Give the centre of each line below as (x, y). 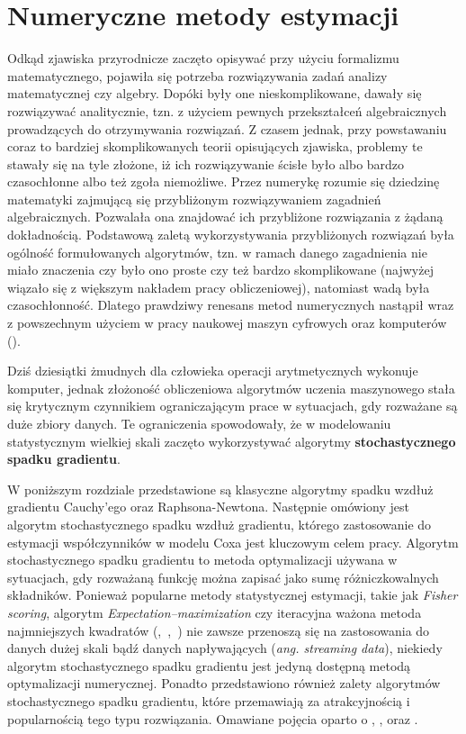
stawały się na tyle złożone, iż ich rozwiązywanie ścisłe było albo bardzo (206, 163)
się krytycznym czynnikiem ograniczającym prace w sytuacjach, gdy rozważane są (233, 406)
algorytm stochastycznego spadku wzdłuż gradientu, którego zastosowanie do (220, 524)
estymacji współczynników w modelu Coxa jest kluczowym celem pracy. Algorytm (233, 542)
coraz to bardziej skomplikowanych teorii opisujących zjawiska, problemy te (215, 146)
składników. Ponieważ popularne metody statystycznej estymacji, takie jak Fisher (233, 595)
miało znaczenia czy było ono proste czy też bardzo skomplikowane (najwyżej (220, 270)
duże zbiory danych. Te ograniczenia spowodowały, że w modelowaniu (199, 423)
